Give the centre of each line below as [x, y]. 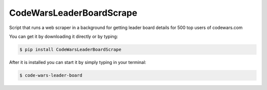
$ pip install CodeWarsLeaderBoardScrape [70, 49]
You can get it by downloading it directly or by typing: [64, 36]
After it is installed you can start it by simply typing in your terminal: [78, 62]
